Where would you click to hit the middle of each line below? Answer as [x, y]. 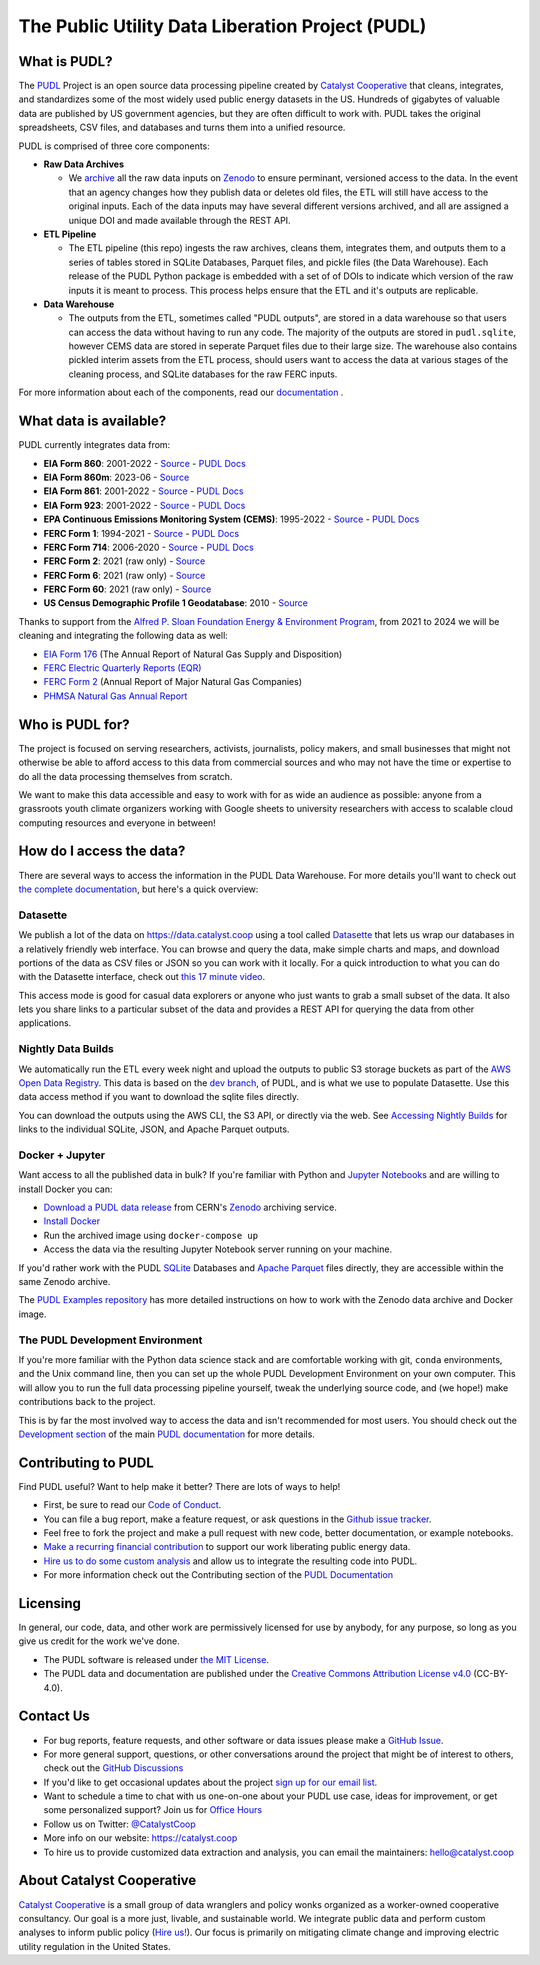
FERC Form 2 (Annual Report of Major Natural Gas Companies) [172, 682]
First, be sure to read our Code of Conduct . [132, 1505]
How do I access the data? [102, 851]
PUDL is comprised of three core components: [114, 146]
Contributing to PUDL [86, 1462]
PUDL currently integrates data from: [94, 445]
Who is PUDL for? [74, 724]
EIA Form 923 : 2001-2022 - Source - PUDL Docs [144, 505]
